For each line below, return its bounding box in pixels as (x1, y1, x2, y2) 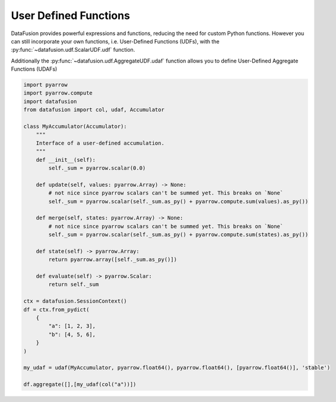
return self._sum (48, 281, 99, 288)
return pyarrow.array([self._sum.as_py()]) (48, 256, 177, 263)
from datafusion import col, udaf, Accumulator (23, 106, 164, 113)
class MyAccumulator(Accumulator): (23, 123, 127, 130)
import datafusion (23, 98, 77, 105)
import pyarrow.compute (23, 90, 93, 96)
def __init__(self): (36, 156, 96, 163)
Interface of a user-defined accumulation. (36, 140, 164, 146)
